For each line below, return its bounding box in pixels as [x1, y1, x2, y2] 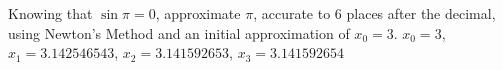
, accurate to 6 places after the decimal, [253, 3, 496, 23]
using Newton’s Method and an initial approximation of [8, 22, 350, 43]
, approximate [155, 3, 241, 23]
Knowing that [8, 3, 93, 23]
